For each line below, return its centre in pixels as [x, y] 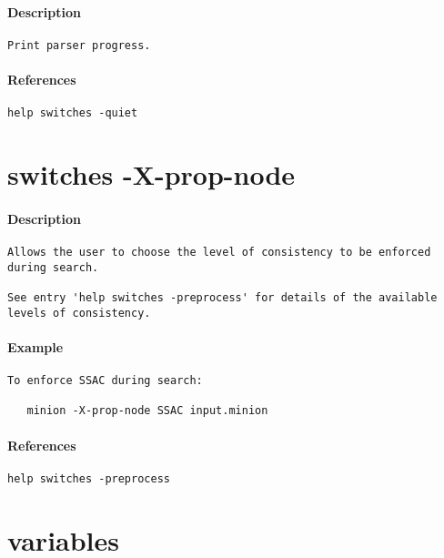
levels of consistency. [79, 313]
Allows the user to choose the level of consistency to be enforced [219, 253]
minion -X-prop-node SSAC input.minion [147, 411]
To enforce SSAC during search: [105, 381]
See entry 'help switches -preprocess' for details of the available [222, 298]
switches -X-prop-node [151, 174]
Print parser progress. [79, 45]
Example [35, 346]
